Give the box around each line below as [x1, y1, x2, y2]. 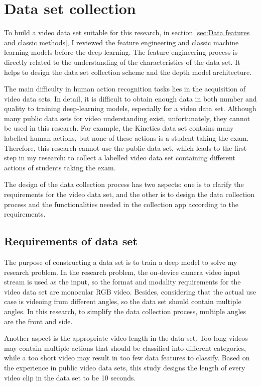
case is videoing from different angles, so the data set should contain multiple [4, 296, 241, 307]
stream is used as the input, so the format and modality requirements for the [4, 276, 241, 287]
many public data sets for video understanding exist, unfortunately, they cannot [4, 113, 250, 123]
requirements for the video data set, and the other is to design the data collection [4, 189, 254, 200]
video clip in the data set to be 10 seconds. [4, 372, 136, 382]
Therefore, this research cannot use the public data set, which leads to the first [4, 142, 247, 153]
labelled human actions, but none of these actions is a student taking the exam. [4, 133, 249, 143]
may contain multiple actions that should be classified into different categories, [4, 342, 246, 353]
